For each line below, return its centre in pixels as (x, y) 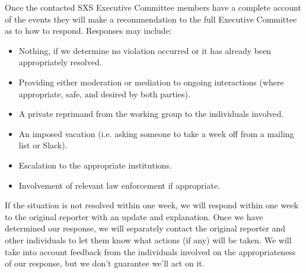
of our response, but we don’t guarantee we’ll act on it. (105, 263)
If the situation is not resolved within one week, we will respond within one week (152, 205)
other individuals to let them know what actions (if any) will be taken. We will (148, 239)
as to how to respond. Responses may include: (88, 31)
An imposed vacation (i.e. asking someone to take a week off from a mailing (156, 133)
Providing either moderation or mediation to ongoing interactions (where (151, 82)
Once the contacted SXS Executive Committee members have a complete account (153, 7)
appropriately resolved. (60, 62)
